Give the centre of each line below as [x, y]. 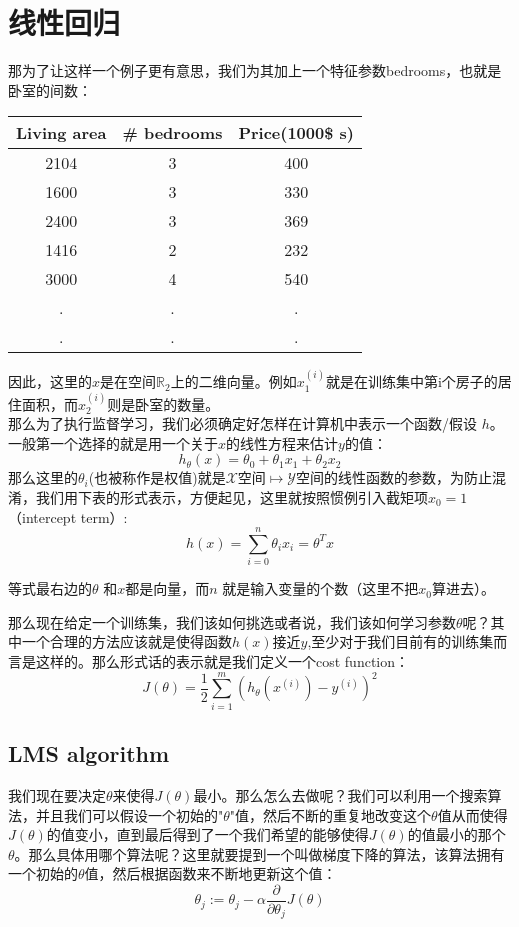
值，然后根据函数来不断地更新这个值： [210, 873]
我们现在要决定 [57, 794]
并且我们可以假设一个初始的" [129, 814]
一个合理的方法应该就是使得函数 [126, 641]
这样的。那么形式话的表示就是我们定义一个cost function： [222, 661]
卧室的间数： [50, 89]
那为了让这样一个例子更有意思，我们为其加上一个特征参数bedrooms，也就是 [255, 70]
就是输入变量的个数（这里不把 [320, 588]
